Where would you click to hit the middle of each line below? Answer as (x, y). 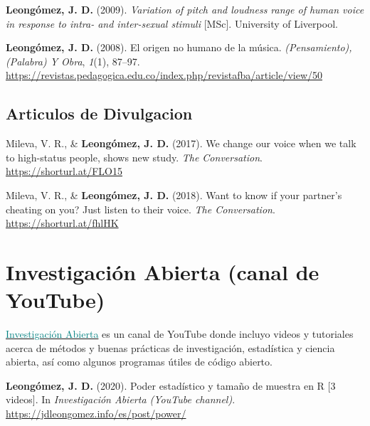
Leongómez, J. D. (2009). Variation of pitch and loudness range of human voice (185, 9)
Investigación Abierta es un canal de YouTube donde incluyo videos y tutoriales (180, 334)
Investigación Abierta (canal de (163, 271)
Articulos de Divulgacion (99, 113)
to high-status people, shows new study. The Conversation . (134, 157)
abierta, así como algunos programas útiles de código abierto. (139, 362)
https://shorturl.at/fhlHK (62, 223)
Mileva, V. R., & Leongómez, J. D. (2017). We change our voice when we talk (181, 143)
